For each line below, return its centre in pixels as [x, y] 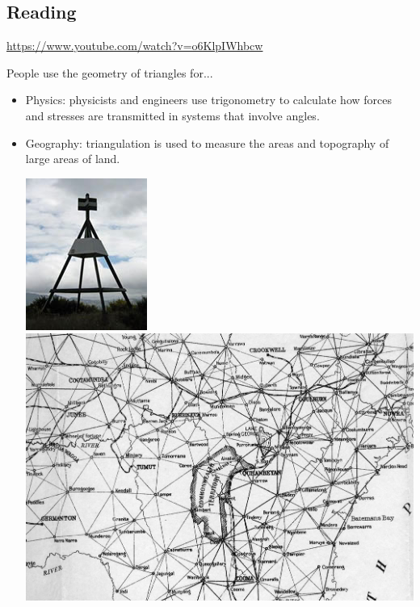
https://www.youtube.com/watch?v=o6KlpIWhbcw [135, 46]
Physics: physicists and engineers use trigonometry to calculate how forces [209, 100]
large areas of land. [73, 159]
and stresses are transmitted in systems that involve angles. [172, 115]
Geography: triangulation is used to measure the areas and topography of [207, 142]
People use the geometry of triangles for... [110, 72]
